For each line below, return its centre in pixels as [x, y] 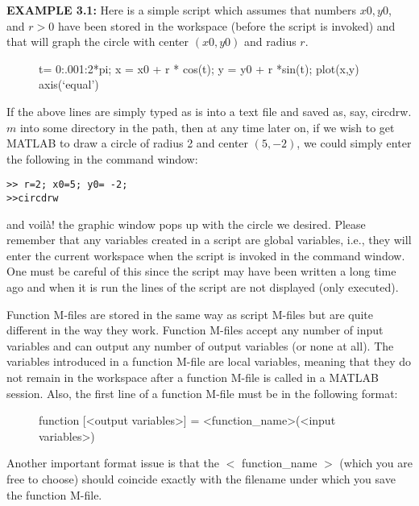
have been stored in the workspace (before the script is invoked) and [226, 25]
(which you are [376, 463]
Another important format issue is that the [113, 463]
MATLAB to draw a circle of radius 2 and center [128, 143]
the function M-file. [54, 494]
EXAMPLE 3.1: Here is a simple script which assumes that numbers [182, 10]
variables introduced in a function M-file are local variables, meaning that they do [209, 361]
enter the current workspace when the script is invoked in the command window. [206, 255]
